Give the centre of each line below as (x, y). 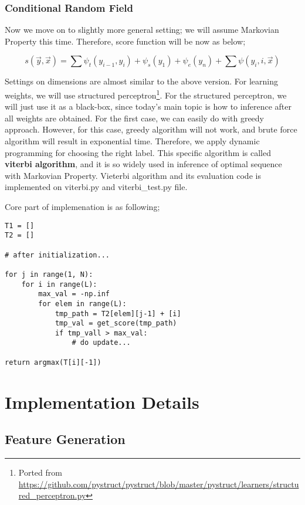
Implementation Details (102, 401)
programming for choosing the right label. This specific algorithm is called (138, 152)
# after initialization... (57, 255)
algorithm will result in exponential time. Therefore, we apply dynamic (132, 141)
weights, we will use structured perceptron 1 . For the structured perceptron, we (146, 94)
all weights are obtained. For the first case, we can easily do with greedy (135, 118)
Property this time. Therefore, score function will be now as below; (125, 41)
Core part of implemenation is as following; (82, 206)
